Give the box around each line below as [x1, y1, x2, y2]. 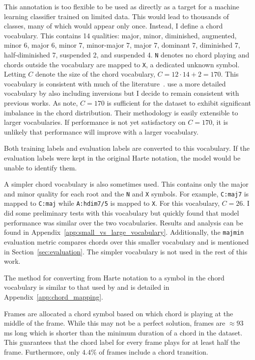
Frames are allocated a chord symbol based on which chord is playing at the [4, 308, 233, 318]
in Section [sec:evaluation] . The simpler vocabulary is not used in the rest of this [4, 246, 248, 256]
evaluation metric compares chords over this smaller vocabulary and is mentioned [4, 236, 249, 247]
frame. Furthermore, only [4, 346, 80, 357]
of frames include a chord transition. [99, 346, 208, 357]
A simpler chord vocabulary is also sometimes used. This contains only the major [4, 179, 249, 189]
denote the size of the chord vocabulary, [35, 69, 155, 79]
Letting [4, 69, 26, 79]
